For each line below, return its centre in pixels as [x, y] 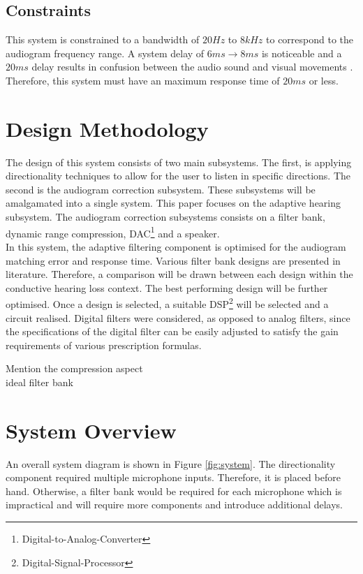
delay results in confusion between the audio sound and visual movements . [192, 67]
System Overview [91, 430]
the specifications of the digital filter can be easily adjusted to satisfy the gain [172, 331]
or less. [324, 80]
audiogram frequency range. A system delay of [105, 53]
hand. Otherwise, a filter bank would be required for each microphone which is [174, 491]
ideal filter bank [39, 382]
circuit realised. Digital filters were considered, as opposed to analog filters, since [178, 317]
